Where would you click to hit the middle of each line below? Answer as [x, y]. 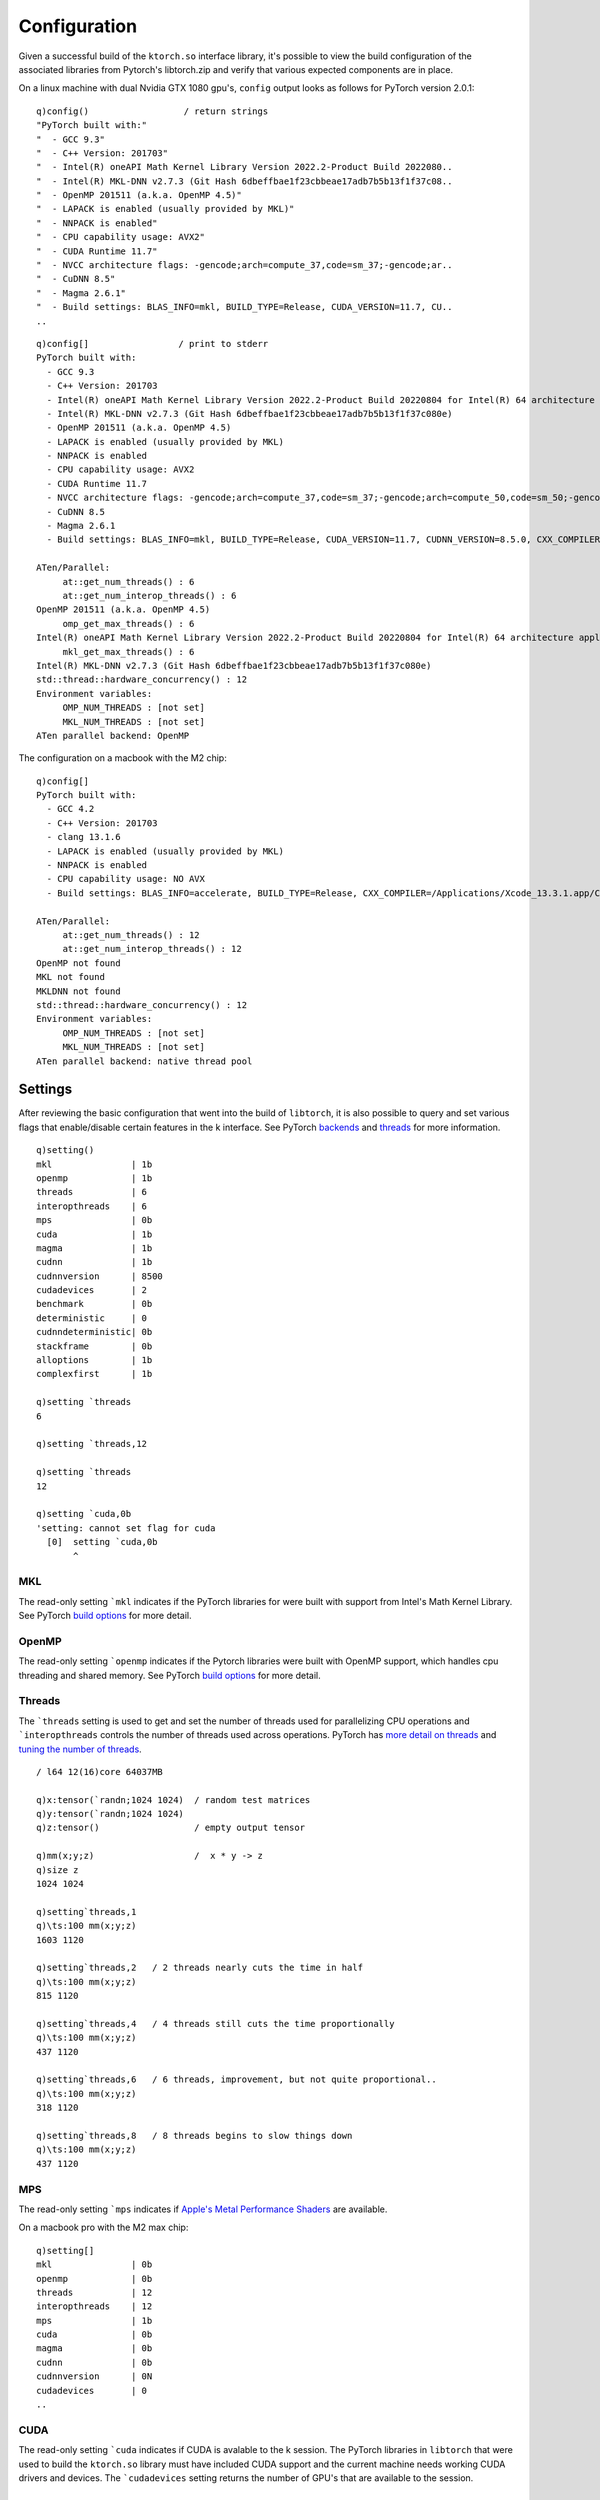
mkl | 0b [94, 2264]
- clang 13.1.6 [83, 837]
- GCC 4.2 [70, 809]
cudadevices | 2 [92, 1290]
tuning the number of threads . [80, 1749]
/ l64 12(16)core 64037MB [100, 1771]
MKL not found [70, 977]
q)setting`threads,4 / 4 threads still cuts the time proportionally [215, 2023]
